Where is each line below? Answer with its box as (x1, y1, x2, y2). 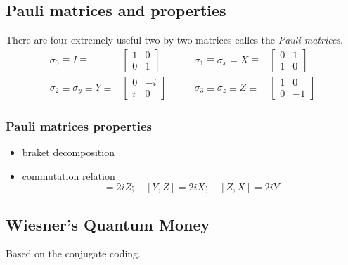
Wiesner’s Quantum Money (6, 213, 210, 235)
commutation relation (22, 168, 115, 183)
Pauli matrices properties (6, 117, 152, 134)
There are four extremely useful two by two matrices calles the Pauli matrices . (6, 32, 344, 47)
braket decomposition (22, 145, 115, 160)
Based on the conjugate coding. (6, 246, 141, 261)
